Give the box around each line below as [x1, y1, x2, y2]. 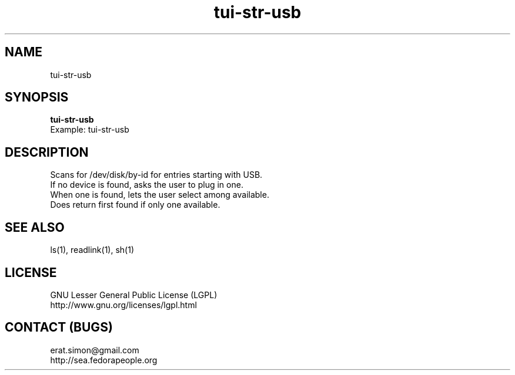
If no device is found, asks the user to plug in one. [50, 180, 243, 190]
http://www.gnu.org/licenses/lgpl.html [50, 299, 197, 310]
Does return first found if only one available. [50, 200, 220, 210]
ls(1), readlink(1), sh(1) [50, 245, 135, 255]
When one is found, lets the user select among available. [50, 190, 269, 200]
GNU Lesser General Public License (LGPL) [50, 289, 218, 300]
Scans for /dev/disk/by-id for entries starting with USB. [50, 170, 263, 180]
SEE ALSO [5, 219, 65, 235]
